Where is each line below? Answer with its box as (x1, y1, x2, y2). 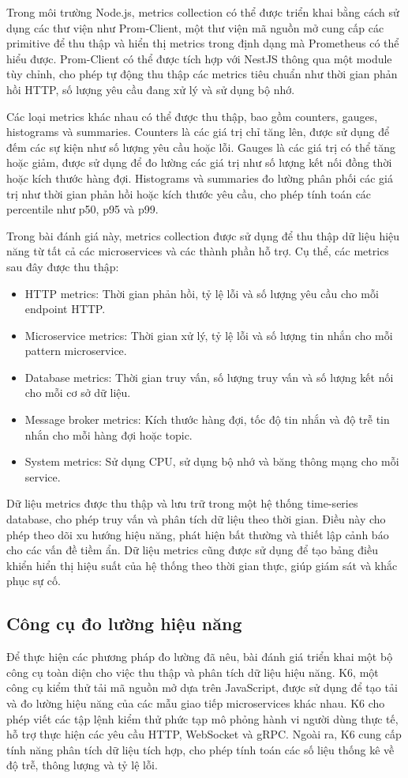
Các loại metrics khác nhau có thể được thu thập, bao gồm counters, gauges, (6, 108, 378, 124)
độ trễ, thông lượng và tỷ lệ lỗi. (6, 757, 158, 773)
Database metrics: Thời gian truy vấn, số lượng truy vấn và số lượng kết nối (24, 368, 394, 385)
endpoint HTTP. (24, 300, 106, 317)
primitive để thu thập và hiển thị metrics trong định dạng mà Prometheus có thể (6, 35, 399, 51)
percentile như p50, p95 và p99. (6, 201, 159, 217)
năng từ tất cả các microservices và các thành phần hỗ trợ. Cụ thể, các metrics (6, 243, 389, 259)
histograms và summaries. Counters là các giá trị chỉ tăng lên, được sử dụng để (6, 123, 390, 140)
